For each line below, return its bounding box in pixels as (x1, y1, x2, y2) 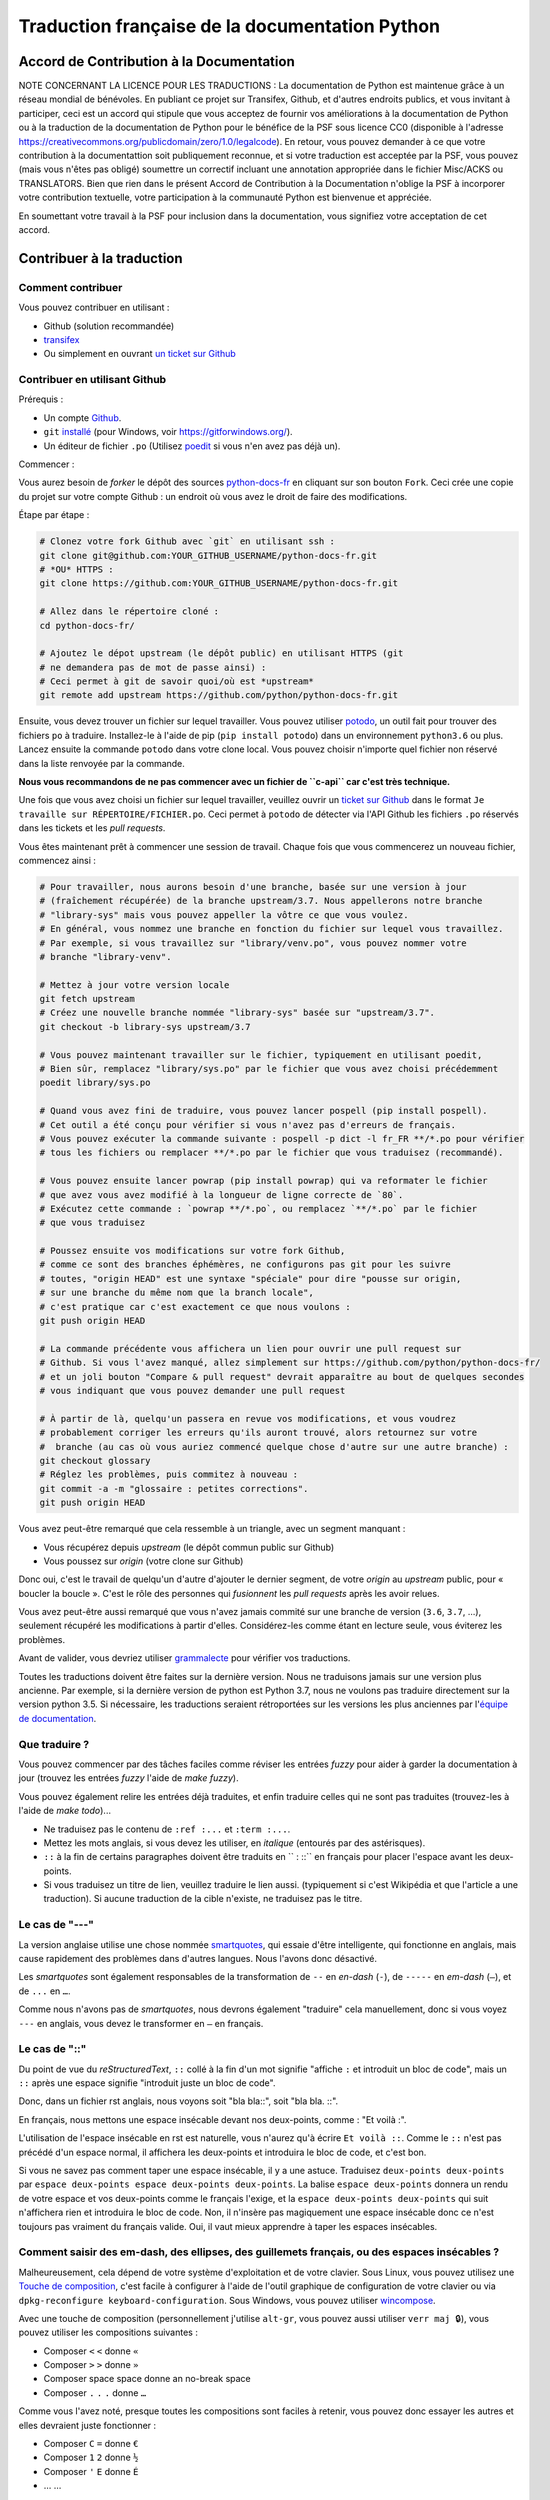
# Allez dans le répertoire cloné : (39, 606, 220, 617)
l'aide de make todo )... (18, 1805, 112, 1817)
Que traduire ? (18, 1737, 90, 1751)
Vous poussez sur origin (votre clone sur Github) (43, 1555, 244, 1567)
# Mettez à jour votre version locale (39, 979, 230, 990)
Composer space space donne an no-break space (43, 2373, 252, 2385)
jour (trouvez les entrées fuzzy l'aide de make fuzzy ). (18, 1772, 239, 1784)
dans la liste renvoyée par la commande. (18, 757, 185, 769)
